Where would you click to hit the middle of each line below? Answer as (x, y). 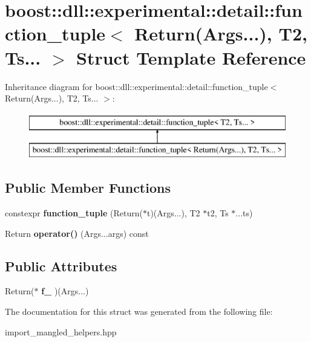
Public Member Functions (88, 188)
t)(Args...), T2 (173, 213)
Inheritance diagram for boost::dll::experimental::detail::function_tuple (136, 86)
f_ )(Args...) (65, 291)
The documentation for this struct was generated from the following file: (139, 311)
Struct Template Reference (191, 57)
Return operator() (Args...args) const (77, 233)
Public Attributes (61, 266)
